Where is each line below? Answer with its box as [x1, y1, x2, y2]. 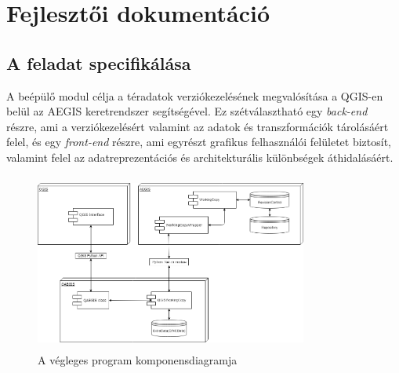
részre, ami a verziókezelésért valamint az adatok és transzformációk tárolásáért [6, 118, 389, 134]
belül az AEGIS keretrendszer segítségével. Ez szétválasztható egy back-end [6, 103, 368, 119]
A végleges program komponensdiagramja [38, 352, 238, 368]
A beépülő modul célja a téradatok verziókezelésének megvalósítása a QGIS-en [6, 87, 383, 104]
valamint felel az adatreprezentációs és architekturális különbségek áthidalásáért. [6, 148, 394, 165]
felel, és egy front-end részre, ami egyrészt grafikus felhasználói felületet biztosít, [6, 133, 391, 150]
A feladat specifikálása [6, 50, 191, 75]
